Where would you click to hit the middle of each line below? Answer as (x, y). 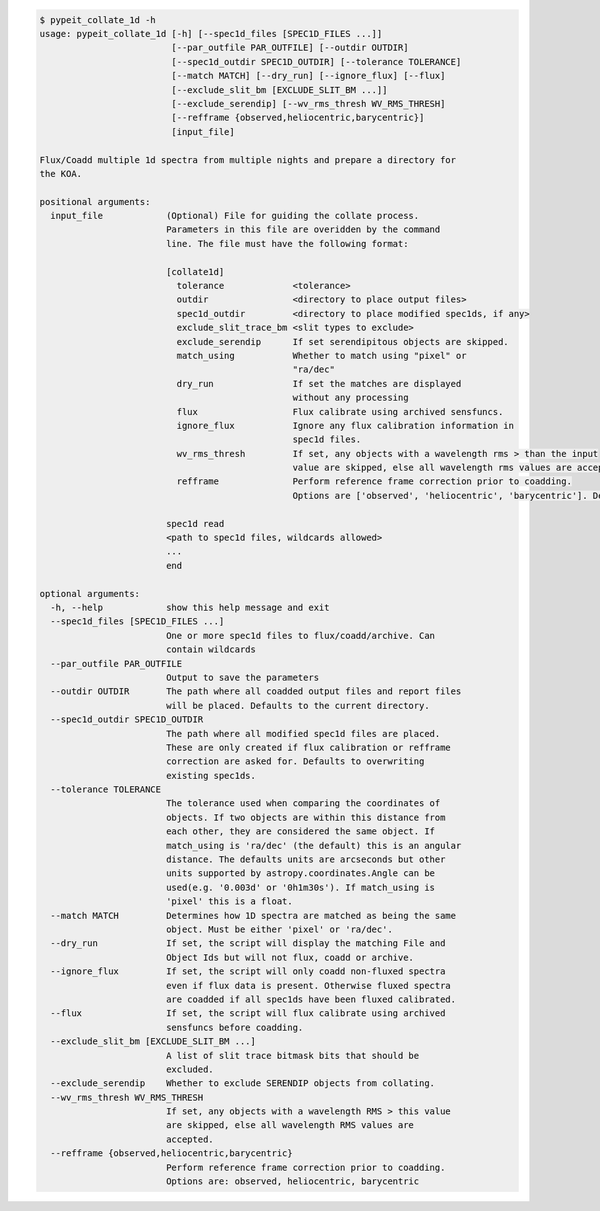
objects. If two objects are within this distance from (305, 817)
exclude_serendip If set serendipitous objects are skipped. (342, 341)
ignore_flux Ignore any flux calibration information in (345, 425)
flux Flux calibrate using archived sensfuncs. (340, 411)
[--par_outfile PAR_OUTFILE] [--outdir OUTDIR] (290, 48)
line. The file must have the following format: (287, 243)
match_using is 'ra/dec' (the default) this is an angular (313, 845)
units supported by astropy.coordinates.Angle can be (300, 873)
